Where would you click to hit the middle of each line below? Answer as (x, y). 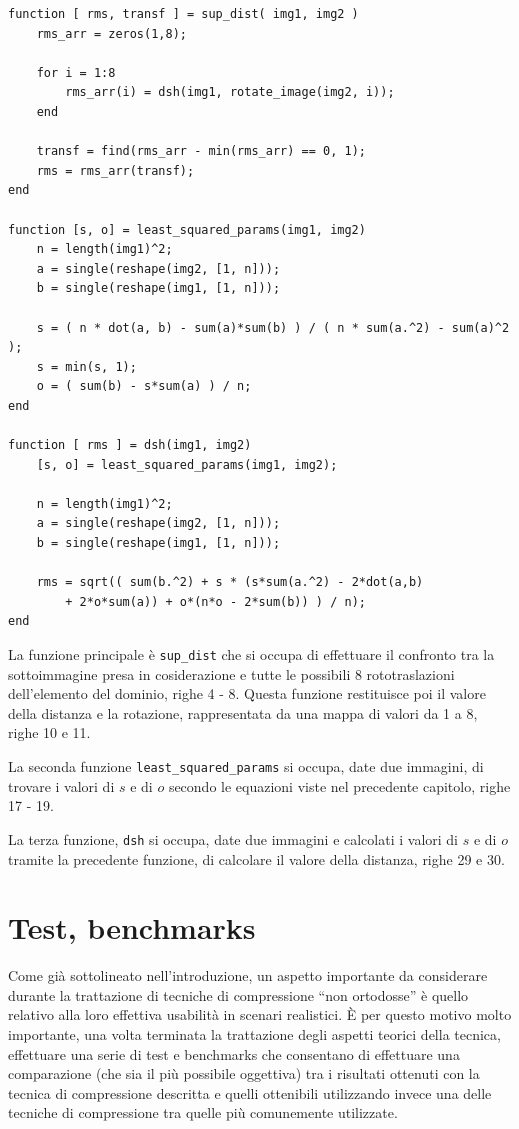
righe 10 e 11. (49, 732)
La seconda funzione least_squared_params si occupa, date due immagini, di (246, 766)
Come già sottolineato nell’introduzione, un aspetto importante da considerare (248, 975)
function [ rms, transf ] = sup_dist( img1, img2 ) (183, 14)
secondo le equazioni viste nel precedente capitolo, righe (339, 785)
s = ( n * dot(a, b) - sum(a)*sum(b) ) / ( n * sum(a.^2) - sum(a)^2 (273, 327)
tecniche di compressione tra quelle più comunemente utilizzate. (203, 1112)
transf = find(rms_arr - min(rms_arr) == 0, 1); (201, 151)
